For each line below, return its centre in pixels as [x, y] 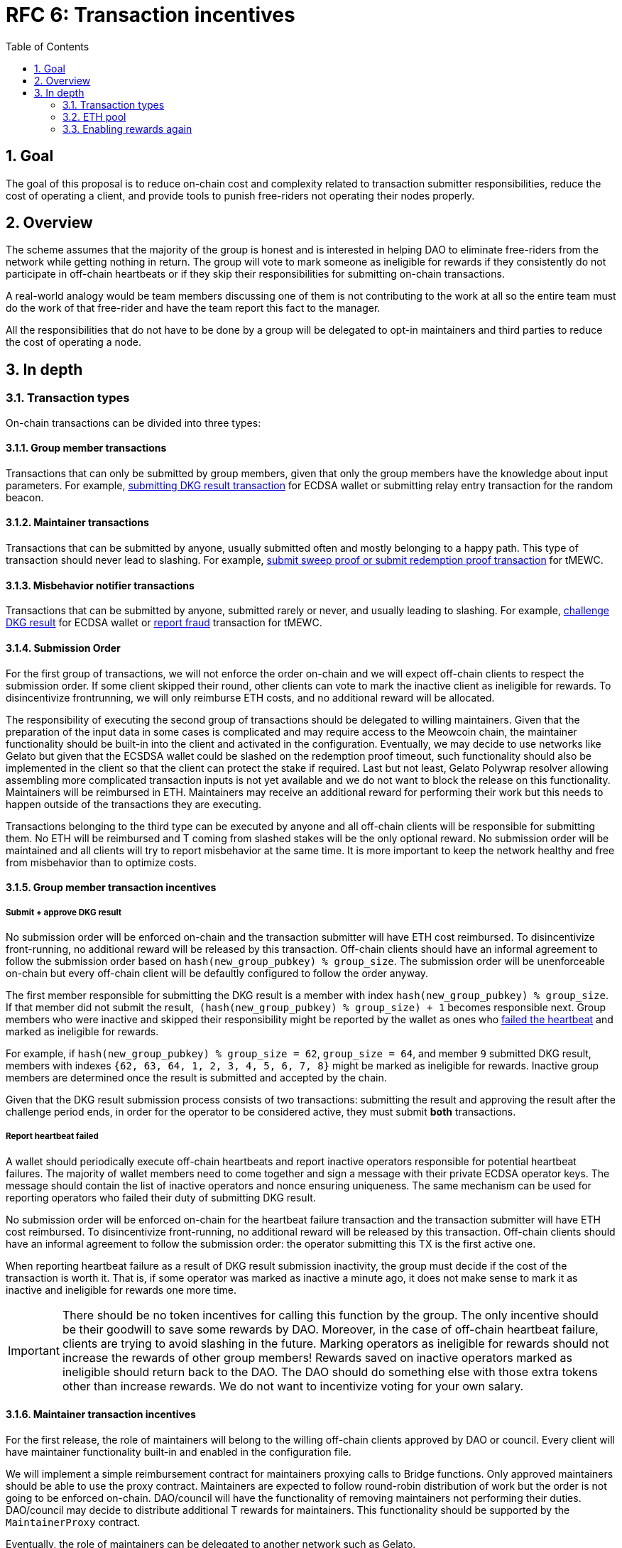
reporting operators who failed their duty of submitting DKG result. [161, 1197]
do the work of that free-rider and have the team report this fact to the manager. [193, 308]
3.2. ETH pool [94, 116]
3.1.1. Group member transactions [86, 448]
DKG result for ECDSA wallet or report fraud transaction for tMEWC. [164, 623]
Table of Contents [48, 46]
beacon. [25, 497]
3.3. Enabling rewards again [127, 129]
